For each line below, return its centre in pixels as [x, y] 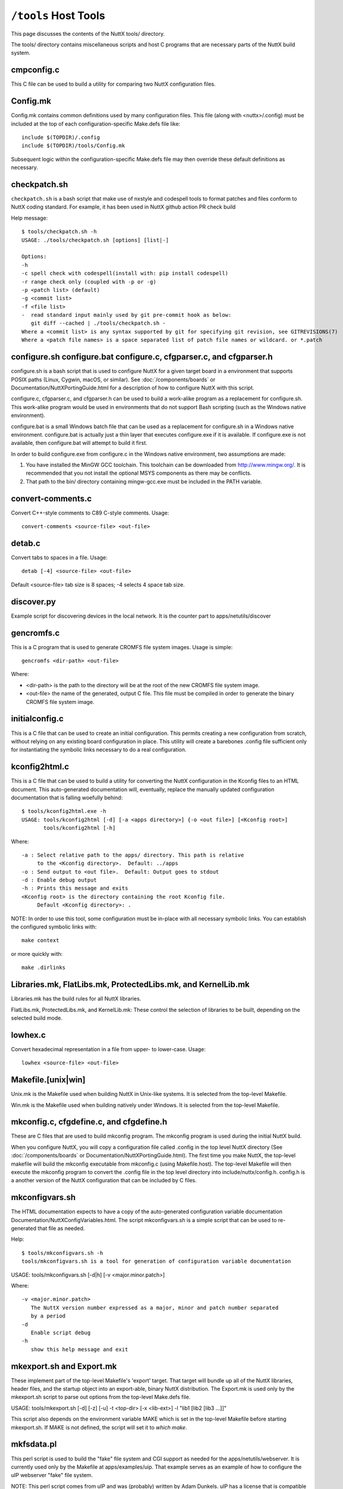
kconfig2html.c [40, 767]
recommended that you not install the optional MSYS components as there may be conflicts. [139, 473]
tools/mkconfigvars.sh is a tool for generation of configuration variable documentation [156, 1261]
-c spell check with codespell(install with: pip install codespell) [125, 273]
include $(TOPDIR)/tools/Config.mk [73, 146]
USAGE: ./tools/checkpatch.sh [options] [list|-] [95, 240]
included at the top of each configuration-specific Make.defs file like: [96, 124]
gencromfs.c [35, 633]
